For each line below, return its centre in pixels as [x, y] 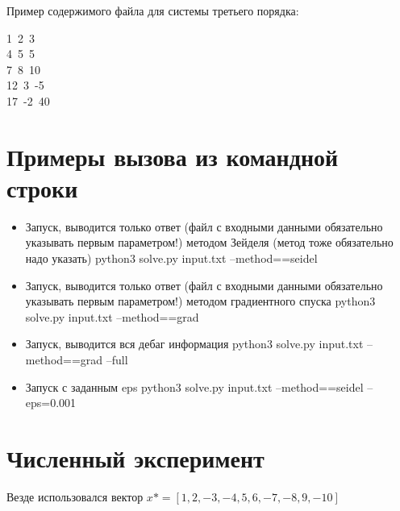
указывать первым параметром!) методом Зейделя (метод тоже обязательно [209, 242]
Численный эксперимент [135, 458]
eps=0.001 [51, 403]
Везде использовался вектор [75, 496]
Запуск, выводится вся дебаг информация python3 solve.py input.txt [194, 344]
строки [42, 187]
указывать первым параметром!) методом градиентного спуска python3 [200, 301]
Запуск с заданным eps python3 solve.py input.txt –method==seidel [194, 386]
